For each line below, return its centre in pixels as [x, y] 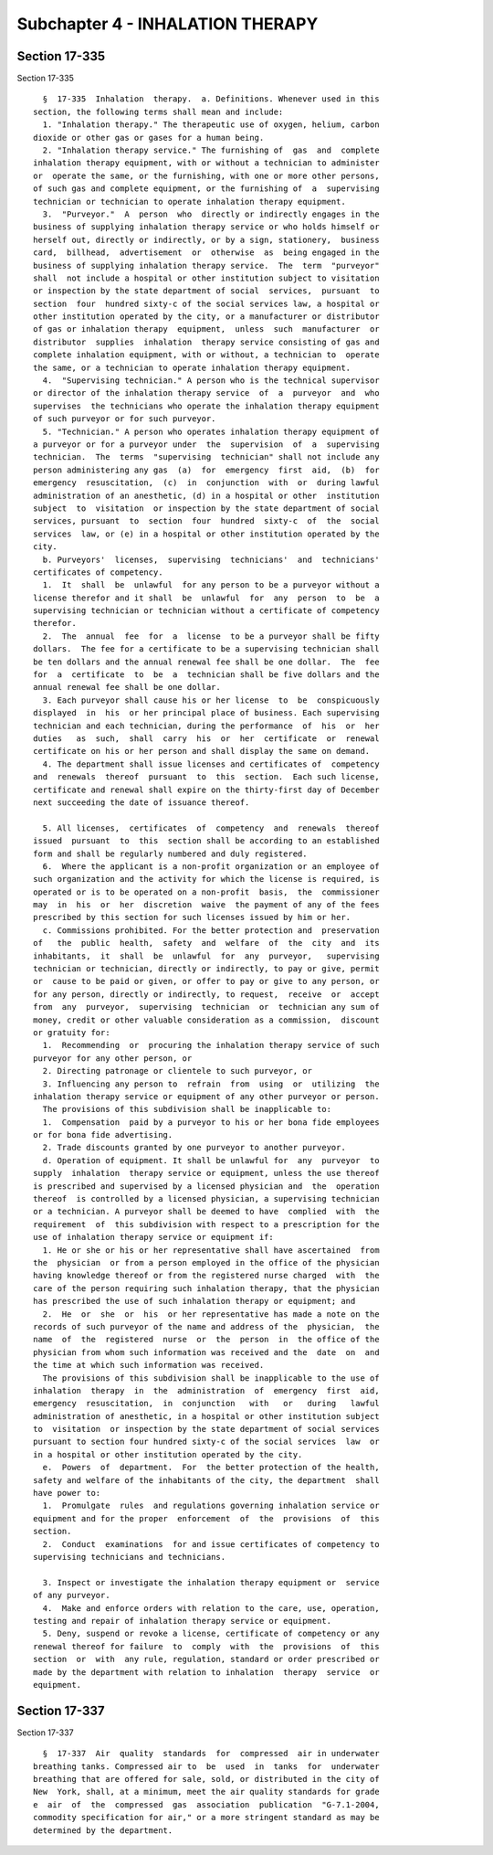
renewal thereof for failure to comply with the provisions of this [206, 1646]
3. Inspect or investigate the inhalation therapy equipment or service [211, 1582]
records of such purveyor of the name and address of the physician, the [206, 1326]
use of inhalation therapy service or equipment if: [153, 1237]
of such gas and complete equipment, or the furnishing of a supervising [206, 189]
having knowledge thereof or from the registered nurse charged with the [206, 1276]
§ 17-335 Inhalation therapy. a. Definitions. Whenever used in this [211, 99]
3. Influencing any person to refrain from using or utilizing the [211, 1084]
